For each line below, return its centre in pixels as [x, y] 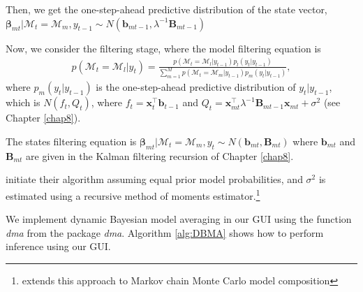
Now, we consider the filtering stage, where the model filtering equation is [163, 48]
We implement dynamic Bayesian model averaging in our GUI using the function [179, 219]
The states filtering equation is [71, 141]
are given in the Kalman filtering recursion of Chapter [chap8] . [160, 155]
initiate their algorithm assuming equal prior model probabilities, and [154, 179]
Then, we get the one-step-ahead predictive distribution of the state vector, [166, 9]
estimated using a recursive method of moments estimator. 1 [133, 194]
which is [23, 102]
